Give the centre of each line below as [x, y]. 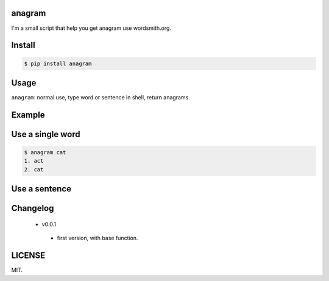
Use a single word [46, 134]
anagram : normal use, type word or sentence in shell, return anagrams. [101, 98]
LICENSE [28, 256]
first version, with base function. [97, 238]
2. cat [34, 169]
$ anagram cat [45, 153]
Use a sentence [41, 189]
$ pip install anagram [58, 63]
